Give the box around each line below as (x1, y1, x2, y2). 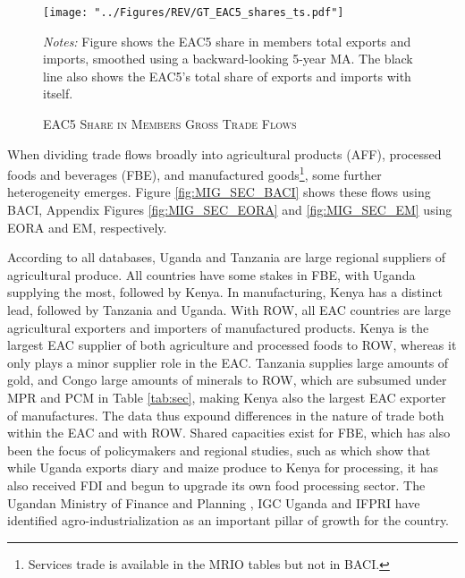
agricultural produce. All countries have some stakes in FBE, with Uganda (7, 265, 416, 284)
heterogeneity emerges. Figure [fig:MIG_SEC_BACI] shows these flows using (7, 183, 431, 201)
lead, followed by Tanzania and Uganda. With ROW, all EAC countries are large (7, 301, 452, 319)
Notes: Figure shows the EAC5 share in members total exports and (43, 31, 411, 50)
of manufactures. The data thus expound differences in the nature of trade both (7, 405, 444, 424)
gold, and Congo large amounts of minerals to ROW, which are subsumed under (7, 370, 447, 389)
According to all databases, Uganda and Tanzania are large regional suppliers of (7, 248, 446, 267)
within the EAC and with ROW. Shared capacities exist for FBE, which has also (7, 423, 451, 442)
